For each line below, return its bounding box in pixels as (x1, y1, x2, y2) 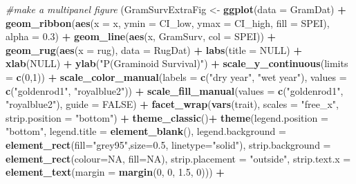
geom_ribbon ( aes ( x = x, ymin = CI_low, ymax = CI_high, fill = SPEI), (6, 15, 330, 30)
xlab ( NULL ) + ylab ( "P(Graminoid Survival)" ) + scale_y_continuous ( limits (6, 56, 348, 71)
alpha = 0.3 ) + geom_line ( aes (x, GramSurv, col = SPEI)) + (6, 29, 277, 44)
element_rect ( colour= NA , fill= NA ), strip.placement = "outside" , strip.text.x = (6, 151, 351, 165)
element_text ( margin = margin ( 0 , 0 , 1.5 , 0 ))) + (6, 165, 225, 179)
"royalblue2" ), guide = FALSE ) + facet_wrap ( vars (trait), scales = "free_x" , (6, 97, 339, 111)
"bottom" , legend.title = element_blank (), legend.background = (6, 124, 286, 138)
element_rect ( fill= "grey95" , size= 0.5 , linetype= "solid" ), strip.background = (6, 137, 331, 151)
